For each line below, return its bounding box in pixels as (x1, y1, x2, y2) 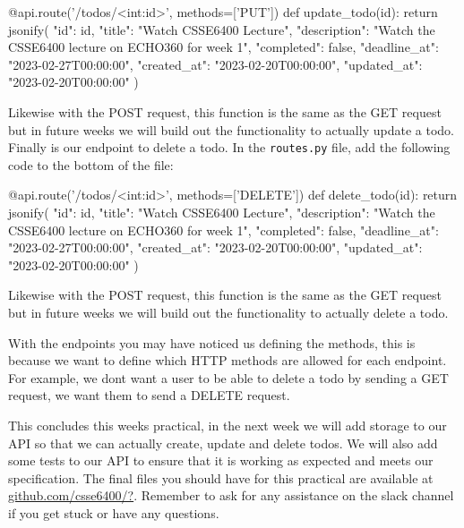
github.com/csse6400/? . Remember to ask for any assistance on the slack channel (8, 486, 454, 505)
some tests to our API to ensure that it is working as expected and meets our (8, 451, 434, 470)
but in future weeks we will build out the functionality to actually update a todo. (8, 120, 454, 139)
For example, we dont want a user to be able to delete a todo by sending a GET (8, 368, 449, 387)
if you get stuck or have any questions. (8, 503, 219, 522)
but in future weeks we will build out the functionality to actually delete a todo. (8, 302, 449, 321)
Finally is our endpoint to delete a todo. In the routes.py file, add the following (8, 138, 451, 157)
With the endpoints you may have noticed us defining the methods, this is (8, 333, 416, 352)
